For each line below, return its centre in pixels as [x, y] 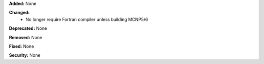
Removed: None [26, 37]
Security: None [25, 55]
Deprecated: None [28, 28]
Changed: [19, 13]
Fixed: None [22, 46]
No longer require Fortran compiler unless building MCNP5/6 [87, 19]
